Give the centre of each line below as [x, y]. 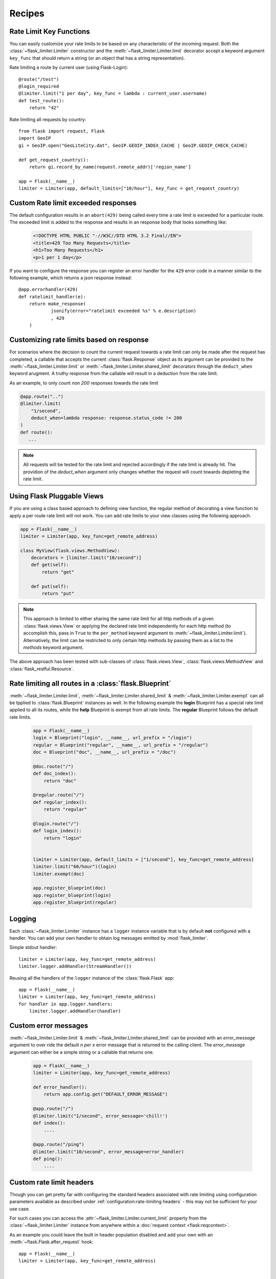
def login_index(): [57, 831]
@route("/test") [39, 79]
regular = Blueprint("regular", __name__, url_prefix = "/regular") [121, 745]
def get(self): [50, 565]
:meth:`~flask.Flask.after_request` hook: [52, 1242]
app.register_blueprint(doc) [70, 888]
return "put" [58, 594]
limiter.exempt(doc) [59, 874]
